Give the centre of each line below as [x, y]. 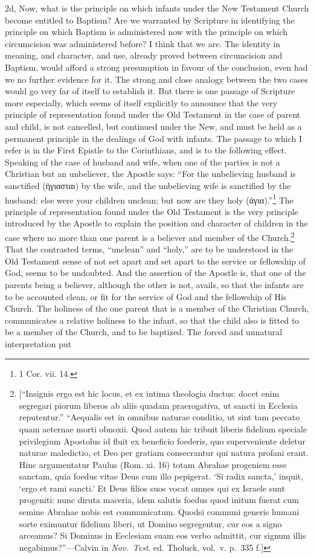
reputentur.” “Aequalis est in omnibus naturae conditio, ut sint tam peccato [159, 417]
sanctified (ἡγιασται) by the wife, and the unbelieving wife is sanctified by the [148, 185]
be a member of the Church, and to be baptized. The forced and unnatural [144, 332]
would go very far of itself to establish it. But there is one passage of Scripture [150, 91]
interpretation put [38, 343]
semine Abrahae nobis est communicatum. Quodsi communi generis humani [159, 512]
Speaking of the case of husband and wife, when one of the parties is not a [143, 162]
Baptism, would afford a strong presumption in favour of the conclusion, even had [156, 67]
